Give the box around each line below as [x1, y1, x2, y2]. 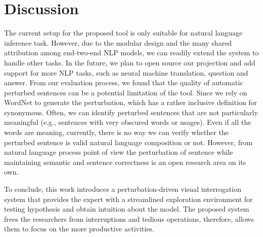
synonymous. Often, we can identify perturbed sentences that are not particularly [4, 107, 258, 117]
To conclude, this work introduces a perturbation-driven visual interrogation [4, 184, 242, 194]
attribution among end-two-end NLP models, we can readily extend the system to [4, 47, 259, 58]
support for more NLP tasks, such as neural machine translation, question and [4, 67, 248, 78]
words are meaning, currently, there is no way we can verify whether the [4, 127, 229, 138]
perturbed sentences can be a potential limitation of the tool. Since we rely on [4, 87, 247, 97]
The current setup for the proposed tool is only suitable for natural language [4, 27, 243, 38]
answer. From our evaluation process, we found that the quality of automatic [4, 77, 243, 88]
